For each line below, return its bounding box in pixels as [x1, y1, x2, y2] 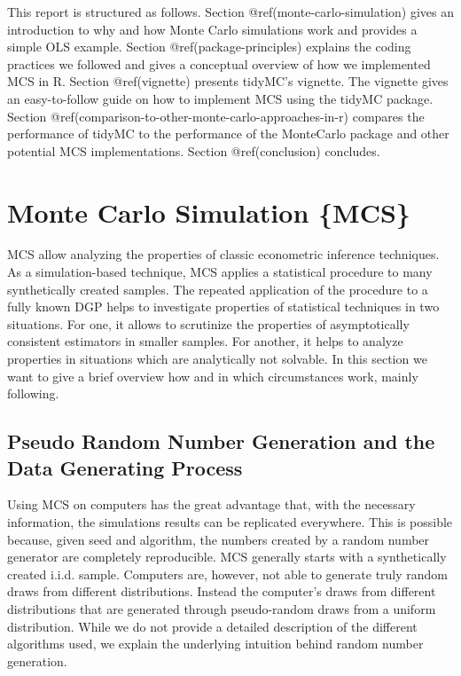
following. [7, 384, 59, 403]
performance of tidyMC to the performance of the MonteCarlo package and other [7, 124, 449, 143]
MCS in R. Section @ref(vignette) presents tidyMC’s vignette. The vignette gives [7, 72, 449, 90]
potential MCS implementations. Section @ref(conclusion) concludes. [7, 141, 380, 160]
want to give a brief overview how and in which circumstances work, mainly [7, 366, 418, 385]
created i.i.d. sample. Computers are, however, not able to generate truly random [7, 564, 449, 583]
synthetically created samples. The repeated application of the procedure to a [7, 279, 428, 298]
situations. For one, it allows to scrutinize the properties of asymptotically [7, 314, 410, 333]
